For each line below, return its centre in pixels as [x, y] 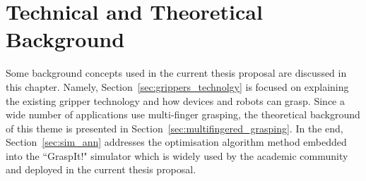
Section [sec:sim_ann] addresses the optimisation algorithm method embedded [176, 142]
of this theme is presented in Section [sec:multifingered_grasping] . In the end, [175, 128]
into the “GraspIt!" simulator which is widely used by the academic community [177, 155]
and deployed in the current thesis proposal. [101, 169]
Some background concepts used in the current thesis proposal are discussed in [176, 73]
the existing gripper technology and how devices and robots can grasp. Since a [175, 100]
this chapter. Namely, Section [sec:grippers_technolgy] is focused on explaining [177, 86]
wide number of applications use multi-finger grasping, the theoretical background [183, 114]
